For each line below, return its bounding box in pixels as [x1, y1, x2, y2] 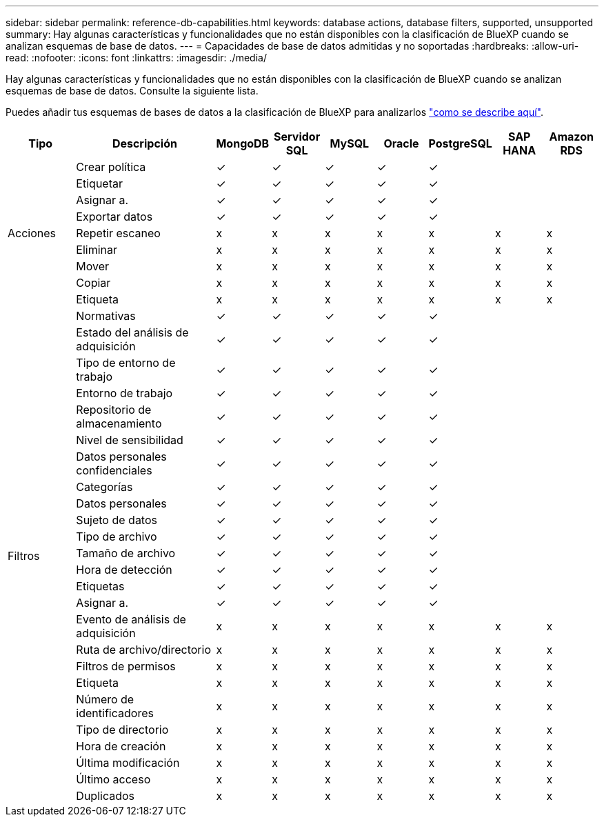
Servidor [274, 130, 321, 143]
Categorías [76, 480, 133, 494]
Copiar [76, 276, 111, 290]
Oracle [383, 137, 419, 150]
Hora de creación [76, 739, 166, 753]
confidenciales [76, 463, 152, 477]
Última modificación [76, 756, 180, 770]
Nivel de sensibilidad [76, 433, 183, 447]
